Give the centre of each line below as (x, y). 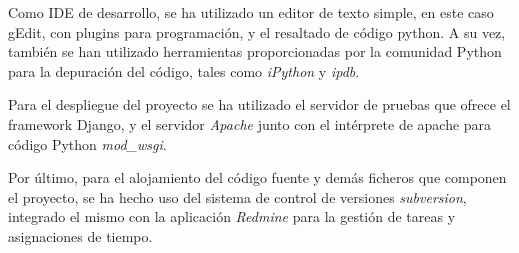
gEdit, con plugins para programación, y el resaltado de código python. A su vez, (257, 31)
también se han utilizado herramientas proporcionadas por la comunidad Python (255, 51)
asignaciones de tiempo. (80, 235)
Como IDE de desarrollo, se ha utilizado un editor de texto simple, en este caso (251, 12)
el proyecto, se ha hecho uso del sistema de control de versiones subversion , (237, 196)
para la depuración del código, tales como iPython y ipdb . (184, 70)
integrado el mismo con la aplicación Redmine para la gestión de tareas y (232, 216)
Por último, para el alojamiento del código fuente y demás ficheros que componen (257, 177)
